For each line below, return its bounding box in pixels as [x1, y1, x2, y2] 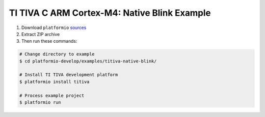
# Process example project [19, 92, 84, 98]
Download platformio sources [21, 25, 87, 30]
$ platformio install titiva [19, 79, 90, 85]
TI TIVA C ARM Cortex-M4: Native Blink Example [9, 7, 211, 18]
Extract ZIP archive [21, 31, 60, 37]
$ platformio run [19, 100, 61, 105]
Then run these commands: [21, 38, 78, 44]
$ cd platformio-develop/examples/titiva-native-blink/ [19, 58, 157, 64]
